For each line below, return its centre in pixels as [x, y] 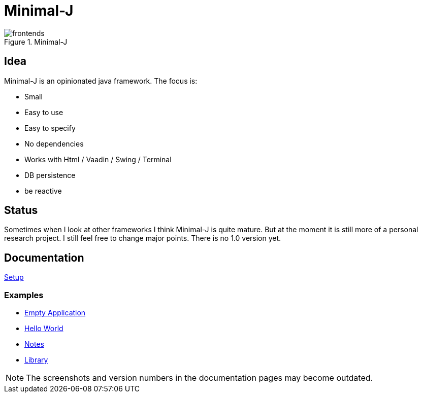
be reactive [43, 191]
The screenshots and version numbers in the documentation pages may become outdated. [200, 378]
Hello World [44, 329]
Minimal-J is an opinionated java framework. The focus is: [101, 81]
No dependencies [54, 143]
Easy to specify [50, 128]
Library [36, 360]
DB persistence [50, 175]
